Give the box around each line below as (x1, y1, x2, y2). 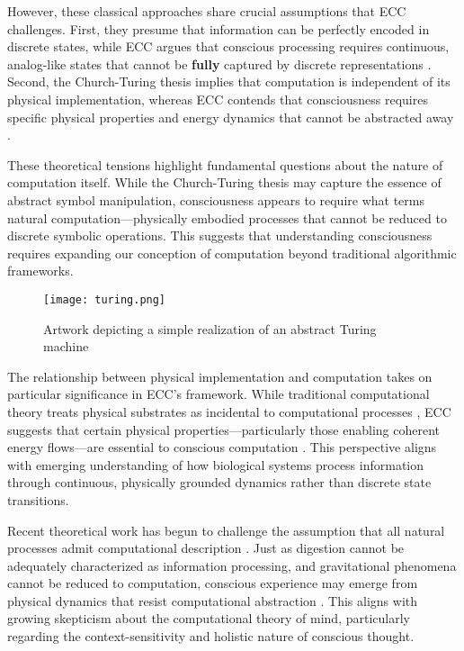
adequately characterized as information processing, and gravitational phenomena (7, 556, 457, 574)
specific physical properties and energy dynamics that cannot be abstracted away (7, 107, 454, 126)
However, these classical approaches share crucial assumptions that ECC (7, 2, 406, 20)
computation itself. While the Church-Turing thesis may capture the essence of (7, 173, 442, 192)
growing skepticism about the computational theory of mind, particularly (7, 609, 410, 628)
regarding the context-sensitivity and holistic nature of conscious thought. (7, 627, 415, 646)
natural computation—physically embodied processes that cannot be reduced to (7, 208, 447, 227)
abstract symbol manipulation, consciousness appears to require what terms (7, 190, 424, 209)
